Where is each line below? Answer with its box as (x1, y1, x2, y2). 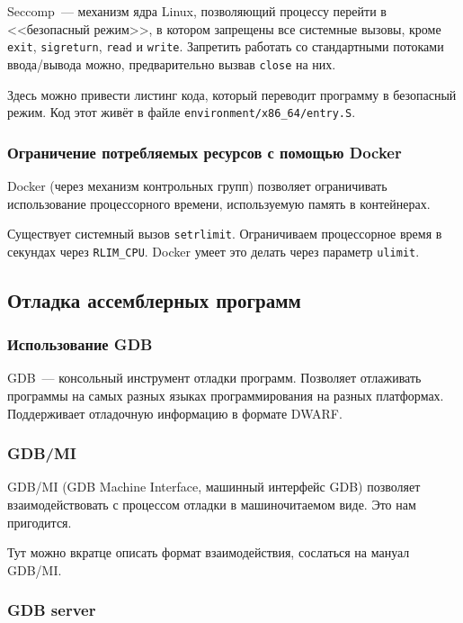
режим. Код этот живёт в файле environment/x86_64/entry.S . (7, 103, 356, 122)
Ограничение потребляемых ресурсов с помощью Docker (7, 140, 402, 163)
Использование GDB (7, 333, 153, 356)
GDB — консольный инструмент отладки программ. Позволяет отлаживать (7, 368, 422, 387)
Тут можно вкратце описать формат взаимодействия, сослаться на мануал (7, 543, 410, 562)
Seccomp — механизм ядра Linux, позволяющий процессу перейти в (7, 2, 387, 20)
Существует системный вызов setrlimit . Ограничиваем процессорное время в (7, 224, 442, 243)
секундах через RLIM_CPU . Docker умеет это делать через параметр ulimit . (7, 241, 420, 260)
